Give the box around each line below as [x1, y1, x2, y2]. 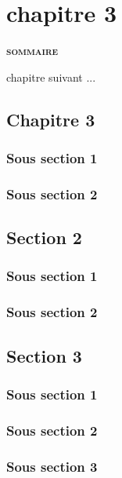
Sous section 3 [6, 456, 98, 476]
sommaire [6, 42, 59, 59]
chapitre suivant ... [6, 68, 96, 85]
